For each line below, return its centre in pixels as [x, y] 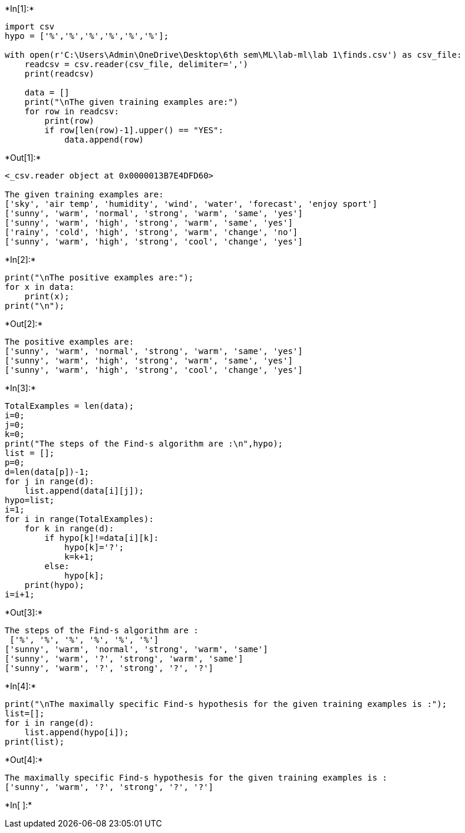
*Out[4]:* [24, 760]
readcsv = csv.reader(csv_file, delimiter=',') [136, 64]
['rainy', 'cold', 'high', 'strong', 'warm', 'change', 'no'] [151, 232]
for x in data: [40, 287]
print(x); [47, 296]
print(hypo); [54, 585]
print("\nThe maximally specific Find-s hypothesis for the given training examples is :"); [226, 704]
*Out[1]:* [23, 158]
